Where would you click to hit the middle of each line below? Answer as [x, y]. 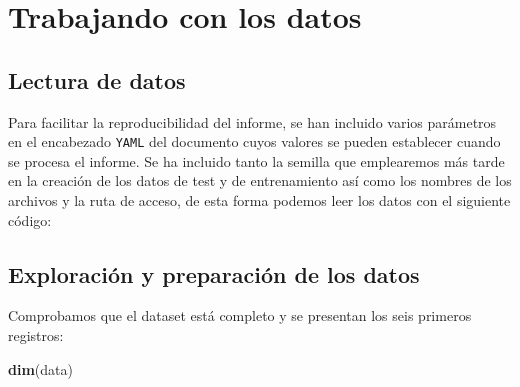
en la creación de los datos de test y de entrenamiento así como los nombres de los [260, 180]
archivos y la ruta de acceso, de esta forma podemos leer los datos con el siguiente [259, 200]
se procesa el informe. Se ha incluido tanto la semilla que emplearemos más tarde [256, 160]
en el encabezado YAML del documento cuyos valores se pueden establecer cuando [254, 141]
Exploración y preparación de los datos [214, 273]
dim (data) [40, 368]
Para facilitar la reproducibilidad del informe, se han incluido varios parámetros [252, 121]
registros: [36, 335]
